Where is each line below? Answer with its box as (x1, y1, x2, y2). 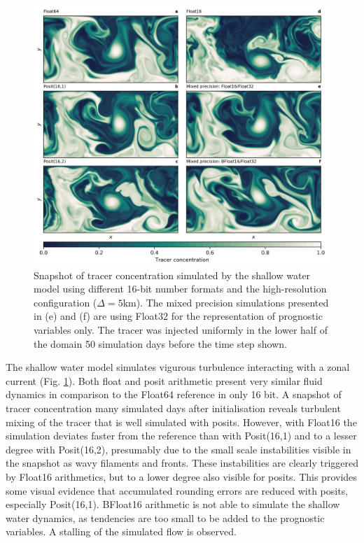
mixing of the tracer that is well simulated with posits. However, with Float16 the (6, 414, 357, 429)
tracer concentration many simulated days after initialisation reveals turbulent (6, 400, 341, 415)
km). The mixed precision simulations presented (122, 295, 329, 309)
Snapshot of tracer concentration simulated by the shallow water (34, 267, 311, 282)
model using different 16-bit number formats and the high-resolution (34, 281, 327, 296)
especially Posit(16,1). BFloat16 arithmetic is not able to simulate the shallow (6, 497, 340, 512)
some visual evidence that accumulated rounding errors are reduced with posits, (6, 483, 349, 498)
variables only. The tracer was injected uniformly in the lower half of (34, 322, 328, 337)
